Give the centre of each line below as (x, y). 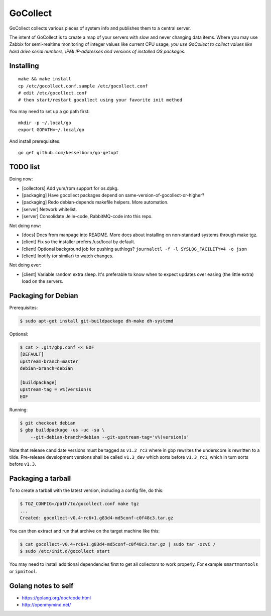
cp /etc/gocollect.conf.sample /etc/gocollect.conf (83, 86)
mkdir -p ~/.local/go (45, 123)
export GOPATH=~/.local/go (51, 130)
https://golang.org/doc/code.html (56, 597)
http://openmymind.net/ (46, 605)
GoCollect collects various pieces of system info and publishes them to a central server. (100, 28)
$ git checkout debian (48, 423)
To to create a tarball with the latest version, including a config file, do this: (87, 490)
